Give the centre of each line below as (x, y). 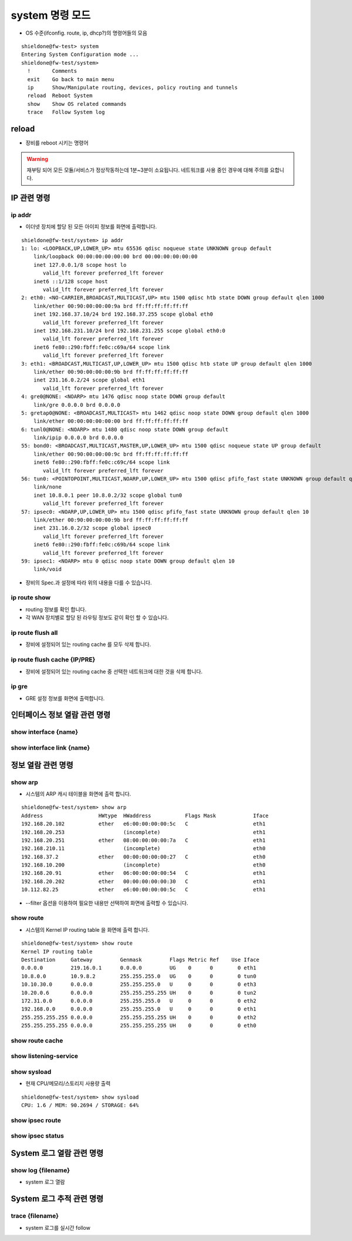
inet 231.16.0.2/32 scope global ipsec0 (92, 528)
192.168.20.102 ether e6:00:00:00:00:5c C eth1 (143, 824)
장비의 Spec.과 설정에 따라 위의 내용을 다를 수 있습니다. (89, 583)
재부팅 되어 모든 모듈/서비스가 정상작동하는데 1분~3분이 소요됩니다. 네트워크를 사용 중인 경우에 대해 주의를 (148, 170)
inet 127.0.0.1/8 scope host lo (80, 265)
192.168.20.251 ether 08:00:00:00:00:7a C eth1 (143, 840)
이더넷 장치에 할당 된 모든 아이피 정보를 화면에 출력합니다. (91, 227)
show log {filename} (40, 1170)
